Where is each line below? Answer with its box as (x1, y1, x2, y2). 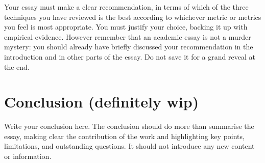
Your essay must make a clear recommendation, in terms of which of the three (4, 2, 249, 12)
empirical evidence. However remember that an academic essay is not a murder (4, 31, 251, 42)
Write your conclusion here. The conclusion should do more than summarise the (4, 121, 254, 131)
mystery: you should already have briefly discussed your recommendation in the (4, 41, 253, 52)
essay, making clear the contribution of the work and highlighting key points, (4, 130, 245, 141)
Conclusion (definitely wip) (4, 91, 199, 112)
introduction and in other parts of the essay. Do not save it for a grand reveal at (4, 51, 255, 62)
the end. (4, 61, 30, 72)
